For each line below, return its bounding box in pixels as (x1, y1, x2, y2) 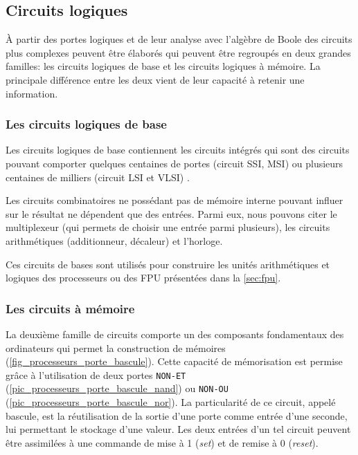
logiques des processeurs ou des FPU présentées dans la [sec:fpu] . (6, 270, 281, 285)
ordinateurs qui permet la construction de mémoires (6, 340, 226, 355)
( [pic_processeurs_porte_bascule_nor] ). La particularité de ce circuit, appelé (6, 395, 336, 409)
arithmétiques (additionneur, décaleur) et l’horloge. (6, 233, 223, 248)
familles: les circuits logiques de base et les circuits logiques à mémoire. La (6, 59, 321, 73)
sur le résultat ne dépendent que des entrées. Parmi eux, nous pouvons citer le (6, 206, 337, 221)
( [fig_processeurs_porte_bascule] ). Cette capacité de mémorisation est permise (6, 354, 343, 369)
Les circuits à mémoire (6, 299, 135, 317)
